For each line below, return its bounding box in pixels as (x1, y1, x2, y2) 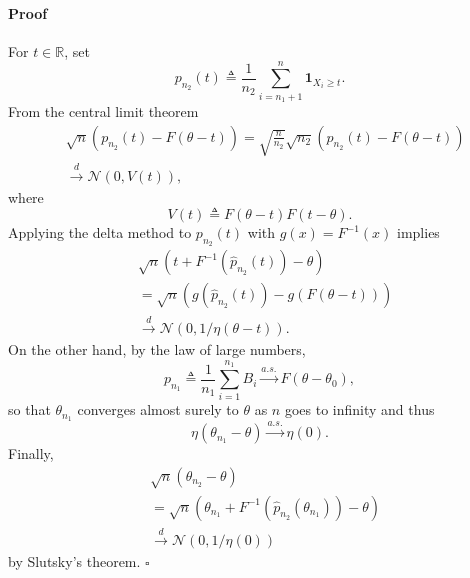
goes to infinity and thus (284, 399, 435, 420)
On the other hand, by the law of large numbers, (8, 339, 306, 360)
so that (8, 399, 51, 420)
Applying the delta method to (8, 222, 192, 243)
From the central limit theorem (8, 100, 199, 121)
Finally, (8, 443, 54, 464)
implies (397, 222, 440, 243)
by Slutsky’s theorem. (8, 551, 141, 572)
